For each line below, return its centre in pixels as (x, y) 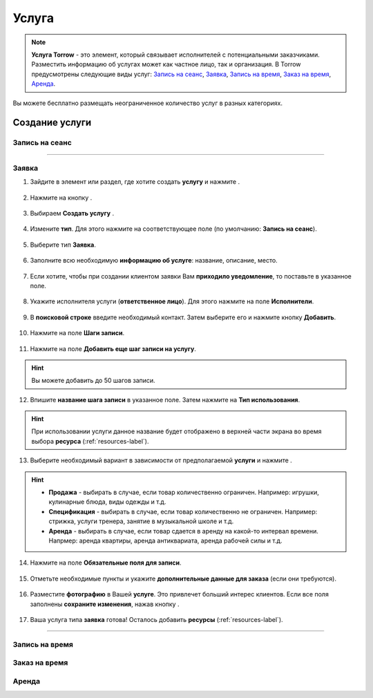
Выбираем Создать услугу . (72, 213)
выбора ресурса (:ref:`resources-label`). (90, 441)
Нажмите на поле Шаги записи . (77, 333)
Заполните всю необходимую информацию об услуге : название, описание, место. (154, 261)
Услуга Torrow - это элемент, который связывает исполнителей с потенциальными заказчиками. (176, 55)
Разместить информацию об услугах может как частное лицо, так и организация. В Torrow (166, 64)
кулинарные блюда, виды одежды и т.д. (107, 502)
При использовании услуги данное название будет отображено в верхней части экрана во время (176, 431)
